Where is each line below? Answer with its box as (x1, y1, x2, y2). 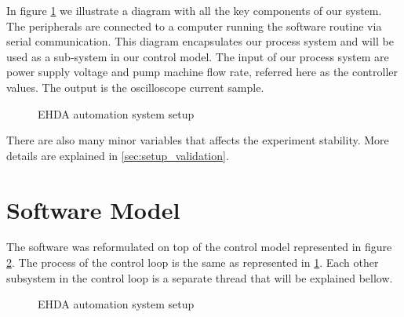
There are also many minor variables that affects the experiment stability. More (6, 132, 389, 148)
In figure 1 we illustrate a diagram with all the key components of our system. (6, 2, 382, 18)
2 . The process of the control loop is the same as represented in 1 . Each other (6, 254, 379, 271)
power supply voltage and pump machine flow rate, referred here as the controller (6, 64, 399, 80)
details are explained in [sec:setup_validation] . (6, 147, 229, 163)
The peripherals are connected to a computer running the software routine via (6, 17, 382, 34)
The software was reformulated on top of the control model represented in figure (6, 239, 392, 255)
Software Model (6, 193, 180, 225)
